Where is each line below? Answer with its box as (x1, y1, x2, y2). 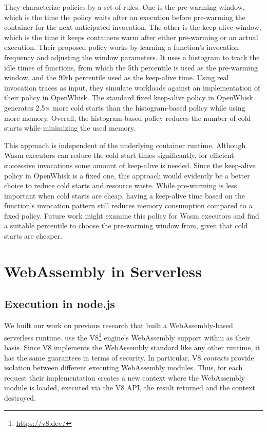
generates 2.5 (4, 102, 45, 113)
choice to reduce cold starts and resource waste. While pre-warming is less (4, 180, 237, 191)
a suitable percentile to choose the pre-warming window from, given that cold (4, 220, 248, 231)
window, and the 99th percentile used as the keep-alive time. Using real (4, 72, 229, 83)
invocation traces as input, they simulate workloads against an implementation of (4, 82, 260, 93)
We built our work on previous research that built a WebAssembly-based (4, 320, 233, 331)
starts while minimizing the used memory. (4, 122, 136, 133)
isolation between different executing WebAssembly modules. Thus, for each (4, 362, 243, 373)
